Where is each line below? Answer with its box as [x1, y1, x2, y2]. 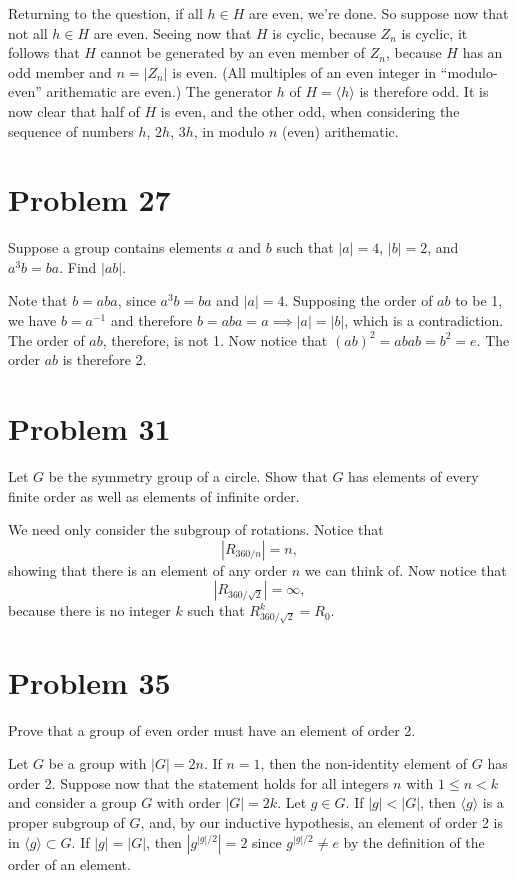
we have [8, 310, 57, 331]
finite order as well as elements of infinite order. [8, 485, 300, 506]
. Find [59, 256, 97, 277]
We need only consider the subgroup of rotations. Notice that [8, 519, 384, 540]
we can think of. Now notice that [304, 559, 507, 580]
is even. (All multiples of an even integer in [172, 61, 437, 82]
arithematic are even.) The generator [46, 81, 273, 102]
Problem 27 [8, 179, 171, 220]
